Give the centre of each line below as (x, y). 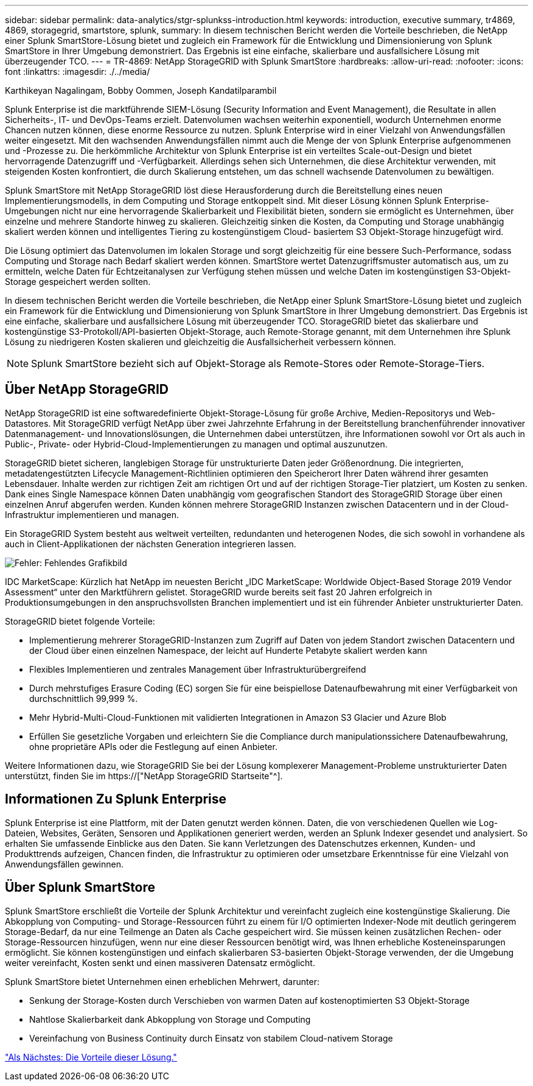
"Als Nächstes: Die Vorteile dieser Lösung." (91, 1057)
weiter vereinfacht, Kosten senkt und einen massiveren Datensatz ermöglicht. (160, 962)
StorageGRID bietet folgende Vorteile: (80, 621)
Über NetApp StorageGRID (87, 390)
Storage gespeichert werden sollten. (78, 282)
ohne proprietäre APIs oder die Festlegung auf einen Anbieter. (153, 746)
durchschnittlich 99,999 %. (84, 698)
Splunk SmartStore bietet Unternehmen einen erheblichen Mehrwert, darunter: (162, 981)
